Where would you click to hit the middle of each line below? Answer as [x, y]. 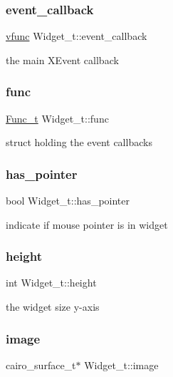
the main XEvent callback [62, 60]
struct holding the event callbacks [79, 142]
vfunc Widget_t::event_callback [77, 36]
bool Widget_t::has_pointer [68, 201]
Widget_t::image [121, 365]
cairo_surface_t [41, 365]
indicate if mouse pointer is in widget [87, 224]
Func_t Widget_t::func [57, 118]
